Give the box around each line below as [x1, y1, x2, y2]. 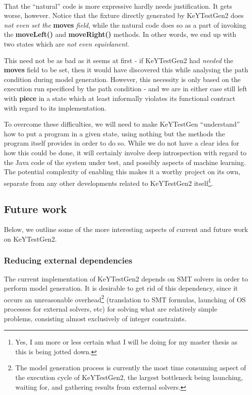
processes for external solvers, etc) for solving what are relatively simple [4, 303, 218, 313]
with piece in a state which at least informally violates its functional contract [4, 93, 236, 103]
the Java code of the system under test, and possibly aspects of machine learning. [4, 157, 246, 167]
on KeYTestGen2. [4, 233, 57, 244]
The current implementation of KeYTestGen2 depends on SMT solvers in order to [4, 273, 248, 283]
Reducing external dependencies [4, 254, 132, 266]
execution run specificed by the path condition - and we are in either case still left [4, 83, 247, 94]
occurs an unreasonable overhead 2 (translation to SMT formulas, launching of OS [4, 293, 246, 304]
